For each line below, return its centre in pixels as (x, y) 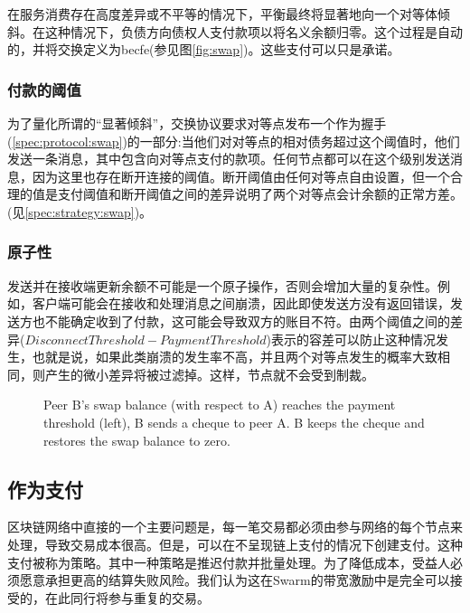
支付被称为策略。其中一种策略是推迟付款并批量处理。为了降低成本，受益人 (229, 562)
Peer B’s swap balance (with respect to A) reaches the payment (220, 405)
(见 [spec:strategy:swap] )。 (80, 211)
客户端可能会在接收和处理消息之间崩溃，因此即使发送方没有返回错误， (241, 303)
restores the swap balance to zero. (137, 440)
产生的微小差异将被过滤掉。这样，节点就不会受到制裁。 (209, 374)
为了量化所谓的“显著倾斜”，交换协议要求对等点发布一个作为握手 (197, 123)
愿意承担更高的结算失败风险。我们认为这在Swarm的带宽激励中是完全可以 (235, 580)
